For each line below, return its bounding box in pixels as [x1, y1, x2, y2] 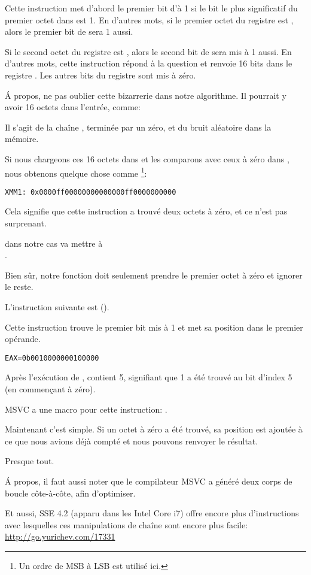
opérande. [5, 332, 41, 345]
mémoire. [5, 132, 39, 145]
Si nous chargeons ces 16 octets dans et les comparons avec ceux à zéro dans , [5, 152, 289, 165]
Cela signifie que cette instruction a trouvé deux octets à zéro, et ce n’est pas [5, 205, 288, 217]
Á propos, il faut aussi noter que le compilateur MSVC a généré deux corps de [5, 475, 292, 487]
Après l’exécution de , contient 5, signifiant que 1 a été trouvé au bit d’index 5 [5, 371, 292, 383]
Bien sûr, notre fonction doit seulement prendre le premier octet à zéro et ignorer [5, 268, 303, 281]
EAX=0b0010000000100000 [5, 353, 99, 362]
